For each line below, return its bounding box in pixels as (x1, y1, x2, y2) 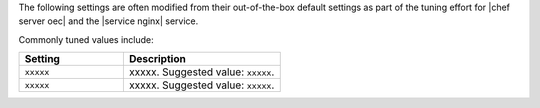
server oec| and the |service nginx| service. (18, 15, 199, 27)
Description (128, 52, 187, 66)
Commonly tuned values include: (18, 33, 154, 45)
